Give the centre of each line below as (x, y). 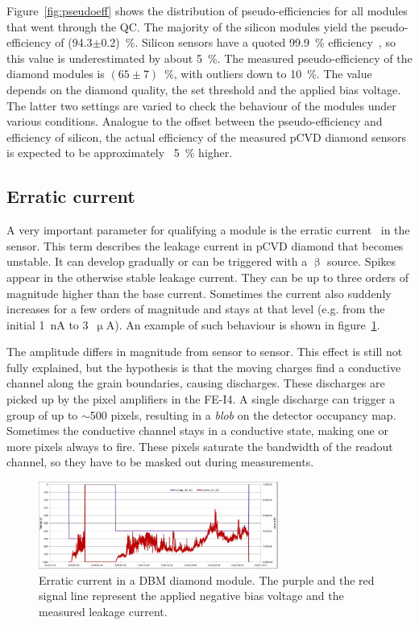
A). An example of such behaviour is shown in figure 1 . (243, 324)
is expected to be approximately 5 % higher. (120, 153)
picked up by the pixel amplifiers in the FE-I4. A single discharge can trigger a (201, 399)
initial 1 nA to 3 (48, 324)
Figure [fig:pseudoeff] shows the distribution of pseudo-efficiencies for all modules (207, 10)
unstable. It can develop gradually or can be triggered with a (157, 261)
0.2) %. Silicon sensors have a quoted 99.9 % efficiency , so (248, 42)
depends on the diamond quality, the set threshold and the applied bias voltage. (204, 89)
